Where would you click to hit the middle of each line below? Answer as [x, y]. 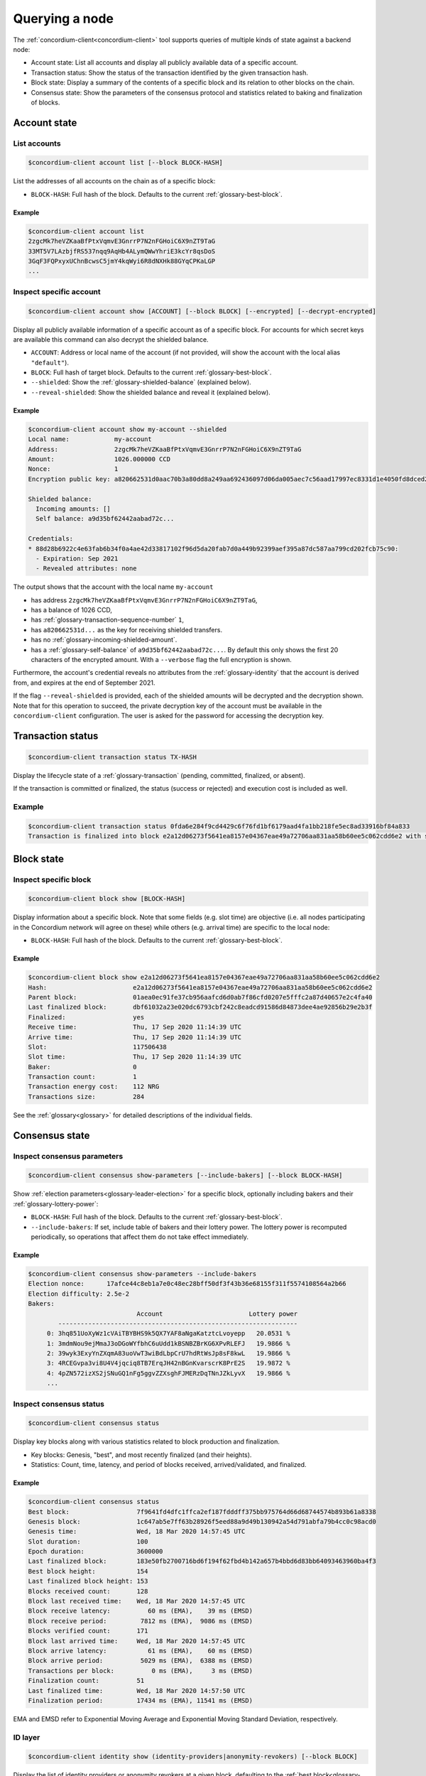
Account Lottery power [217, 1314]
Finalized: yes [86, 1017]
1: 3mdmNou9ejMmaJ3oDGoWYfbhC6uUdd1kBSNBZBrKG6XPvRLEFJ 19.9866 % [168, 1343]
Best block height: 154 [88, 1571]
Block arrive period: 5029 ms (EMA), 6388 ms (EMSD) [141, 1661]
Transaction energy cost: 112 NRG [94, 1087]
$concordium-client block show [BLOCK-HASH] [107, 899]
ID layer [27, 1737]
